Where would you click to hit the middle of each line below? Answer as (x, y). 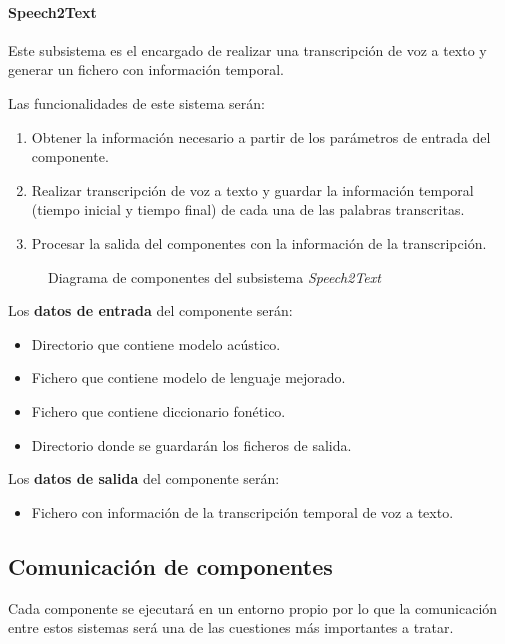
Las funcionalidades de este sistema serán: (136, 102)
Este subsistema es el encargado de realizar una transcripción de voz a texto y (247, 49)
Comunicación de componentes (170, 565)
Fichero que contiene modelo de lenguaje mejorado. (188, 377)
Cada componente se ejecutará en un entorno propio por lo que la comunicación (253, 607)
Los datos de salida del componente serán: (144, 478)
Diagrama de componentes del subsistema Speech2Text (214, 276)
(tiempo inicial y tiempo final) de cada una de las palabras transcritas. (248, 209)
